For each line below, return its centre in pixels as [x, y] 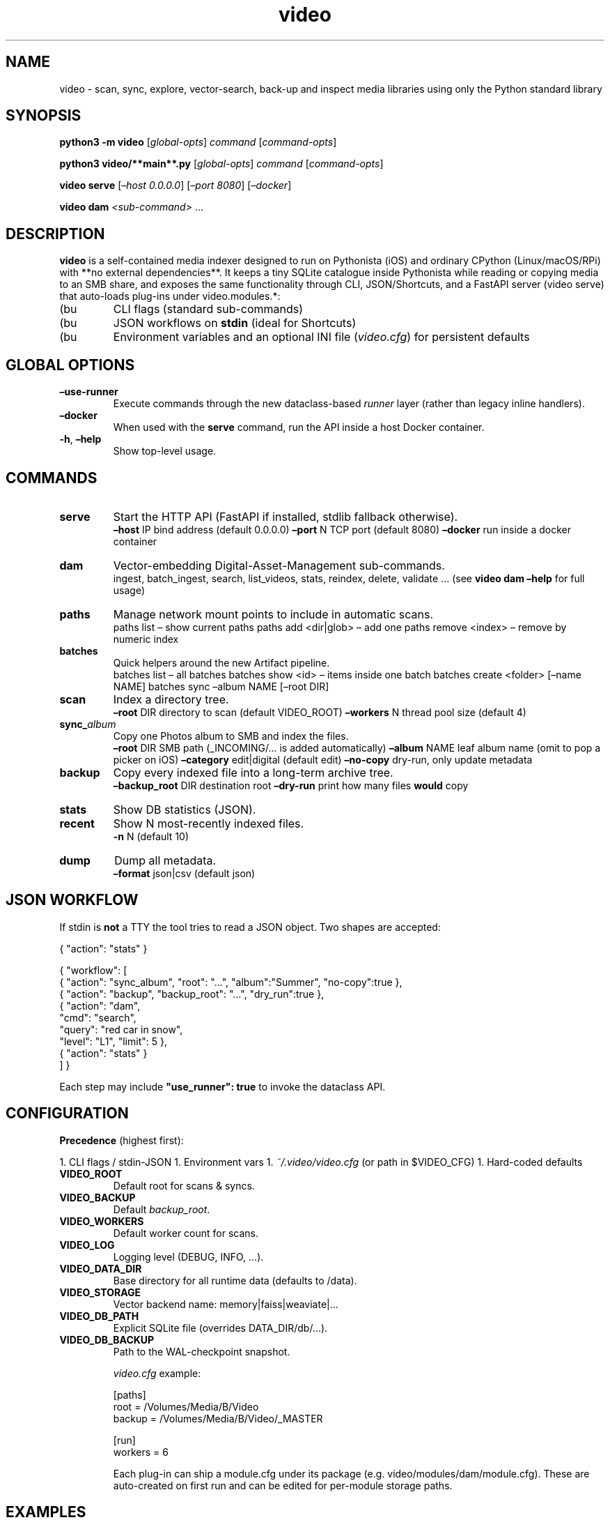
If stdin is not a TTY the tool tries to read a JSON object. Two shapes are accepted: [250, 927]
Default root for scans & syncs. [184, 1185]
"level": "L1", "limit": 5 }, [113, 1041]
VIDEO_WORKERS [102, 1221]
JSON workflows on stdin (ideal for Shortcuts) [235, 323]
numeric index [146, 639]
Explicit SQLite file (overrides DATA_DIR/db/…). [220, 1328]
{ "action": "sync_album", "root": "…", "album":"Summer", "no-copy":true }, [231, 982]
